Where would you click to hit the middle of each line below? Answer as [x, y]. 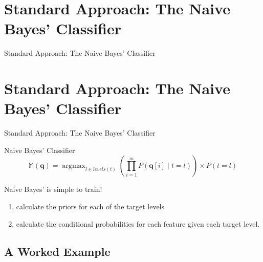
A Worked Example [57, 251]
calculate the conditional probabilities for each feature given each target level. [138, 223]
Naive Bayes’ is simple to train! [53, 189]
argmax [74, 166]
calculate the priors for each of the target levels [90, 206]
